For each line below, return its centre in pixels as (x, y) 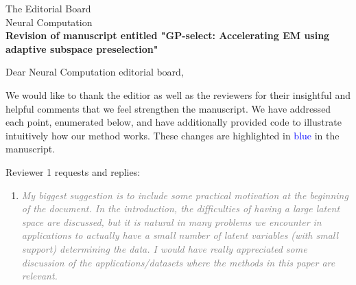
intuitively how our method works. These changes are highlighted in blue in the (173, 135)
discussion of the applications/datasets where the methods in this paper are (178, 262)
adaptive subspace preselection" (82, 48)
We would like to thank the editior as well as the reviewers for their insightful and (178, 94)
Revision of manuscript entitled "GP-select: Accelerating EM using (168, 35)
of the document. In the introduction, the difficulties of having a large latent (181, 208)
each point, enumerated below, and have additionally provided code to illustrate (174, 122)
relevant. (39, 276)
